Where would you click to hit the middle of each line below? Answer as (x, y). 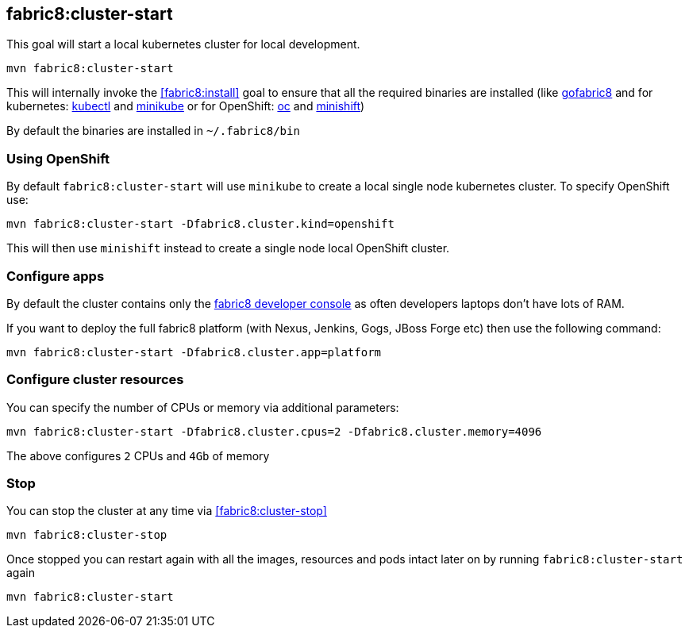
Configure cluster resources (95, 380)
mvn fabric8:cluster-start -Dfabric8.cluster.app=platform (194, 352)
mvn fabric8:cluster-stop (87, 535)
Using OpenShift (58, 158)
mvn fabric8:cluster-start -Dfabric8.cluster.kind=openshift (200, 224)
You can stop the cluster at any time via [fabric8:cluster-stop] (167, 511)
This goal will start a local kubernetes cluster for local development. (183, 44)
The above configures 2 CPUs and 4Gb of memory (138, 455)
